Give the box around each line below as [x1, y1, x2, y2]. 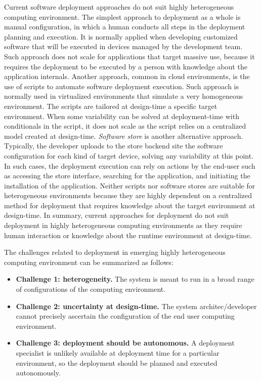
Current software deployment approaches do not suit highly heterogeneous [4, 2, 234, 12]
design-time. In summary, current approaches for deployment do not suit [4, 210, 229, 220]
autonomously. [16, 367, 61, 378]
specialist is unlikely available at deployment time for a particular [16, 348, 220, 358]
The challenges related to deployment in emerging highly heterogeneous [4, 247, 226, 257]
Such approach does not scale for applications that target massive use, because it [4, 51, 255, 61]
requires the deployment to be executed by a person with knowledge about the [4, 61, 247, 71]
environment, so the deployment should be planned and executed [16, 357, 217, 368]
